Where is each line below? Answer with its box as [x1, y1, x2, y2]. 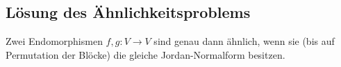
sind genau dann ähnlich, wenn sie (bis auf [153, 34, 335, 48]
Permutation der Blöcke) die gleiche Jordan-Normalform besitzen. [6, 47, 285, 61]
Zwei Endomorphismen [6, 34, 103, 48]
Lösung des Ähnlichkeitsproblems [6, 1, 251, 23]
